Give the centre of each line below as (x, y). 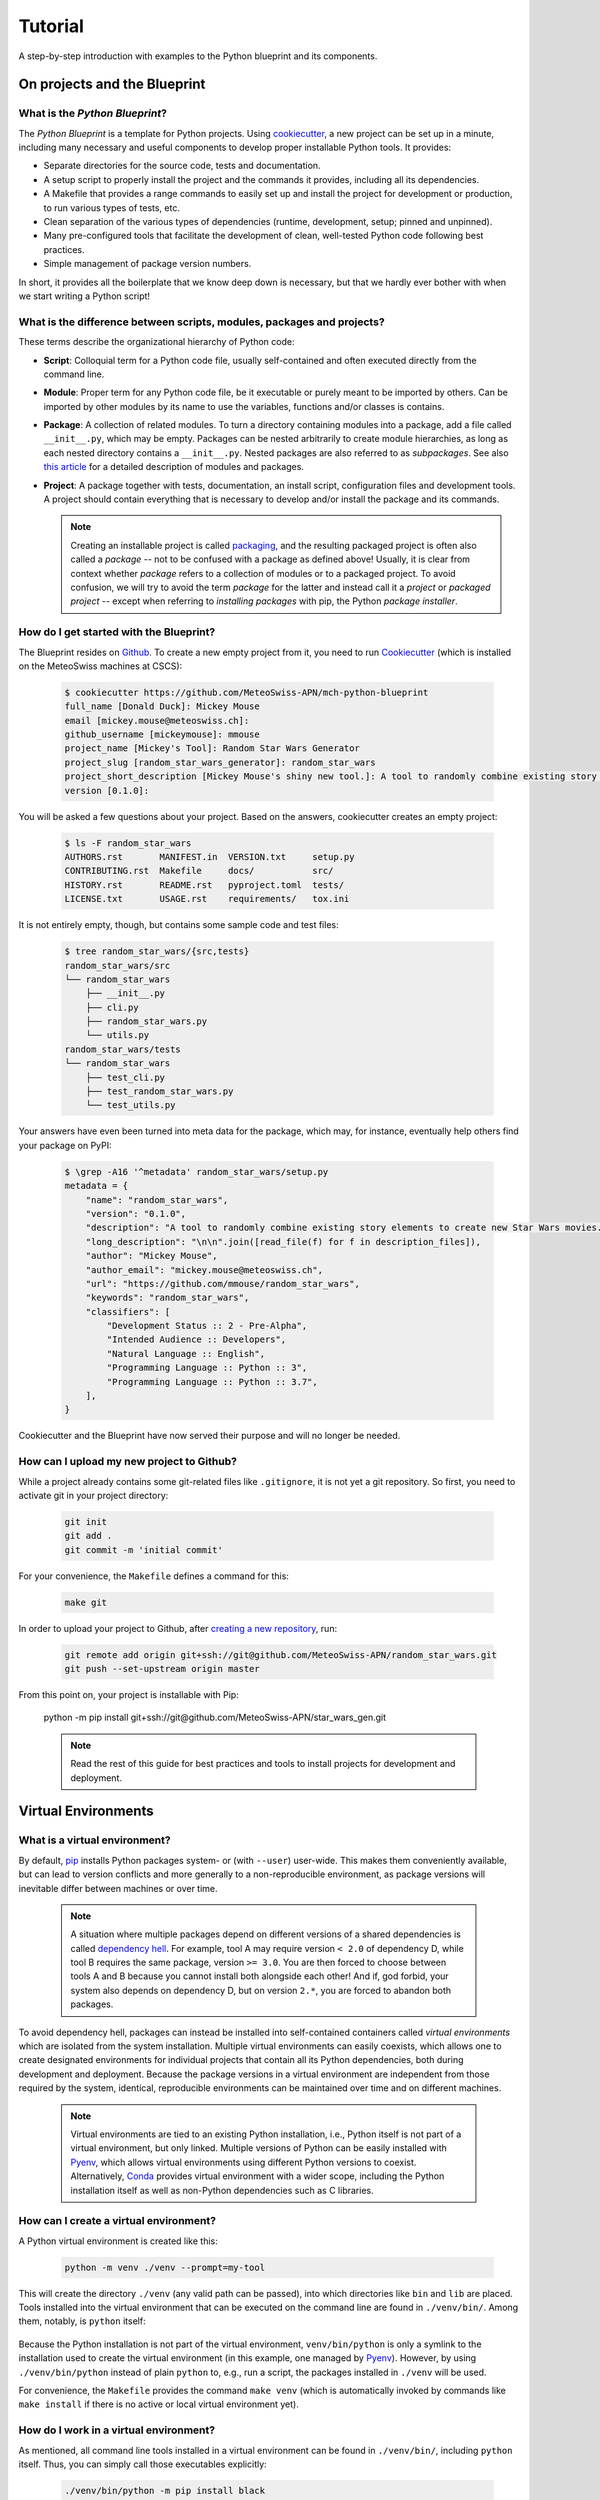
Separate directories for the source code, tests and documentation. (182, 166)
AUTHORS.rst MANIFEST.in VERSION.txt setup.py (209, 856)
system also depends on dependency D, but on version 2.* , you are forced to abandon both (261, 1990)
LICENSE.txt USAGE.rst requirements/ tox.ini (207, 899)
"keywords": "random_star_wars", (167, 1298)
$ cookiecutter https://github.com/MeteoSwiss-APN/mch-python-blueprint (246, 692)
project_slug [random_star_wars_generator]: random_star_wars (220, 762)
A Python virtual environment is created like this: (118, 2241)
